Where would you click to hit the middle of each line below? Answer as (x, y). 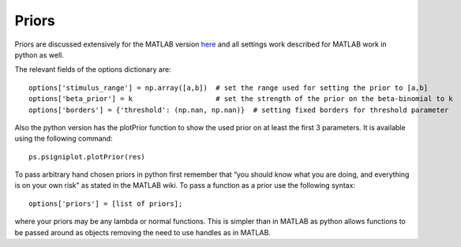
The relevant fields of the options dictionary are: (93, 69)
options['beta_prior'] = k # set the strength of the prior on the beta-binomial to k (241, 99)
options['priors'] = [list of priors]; (106, 204)
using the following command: (64, 139)
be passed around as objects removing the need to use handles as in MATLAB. (143, 232)
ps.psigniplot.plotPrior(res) (87, 157)
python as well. (39, 54)
